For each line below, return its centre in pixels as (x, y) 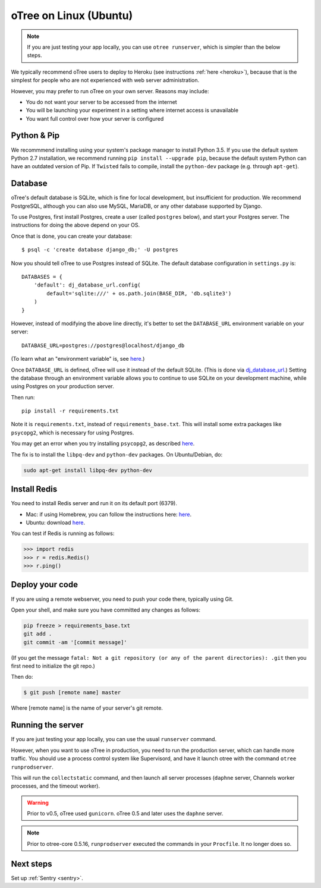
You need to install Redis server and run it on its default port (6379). (94, 503)
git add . (38, 634)
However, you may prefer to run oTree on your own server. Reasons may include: (110, 91)
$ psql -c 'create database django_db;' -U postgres (100, 250)
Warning (38, 802)
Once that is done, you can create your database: (72, 236)
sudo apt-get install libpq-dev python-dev (88, 470)
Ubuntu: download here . (56, 522)
